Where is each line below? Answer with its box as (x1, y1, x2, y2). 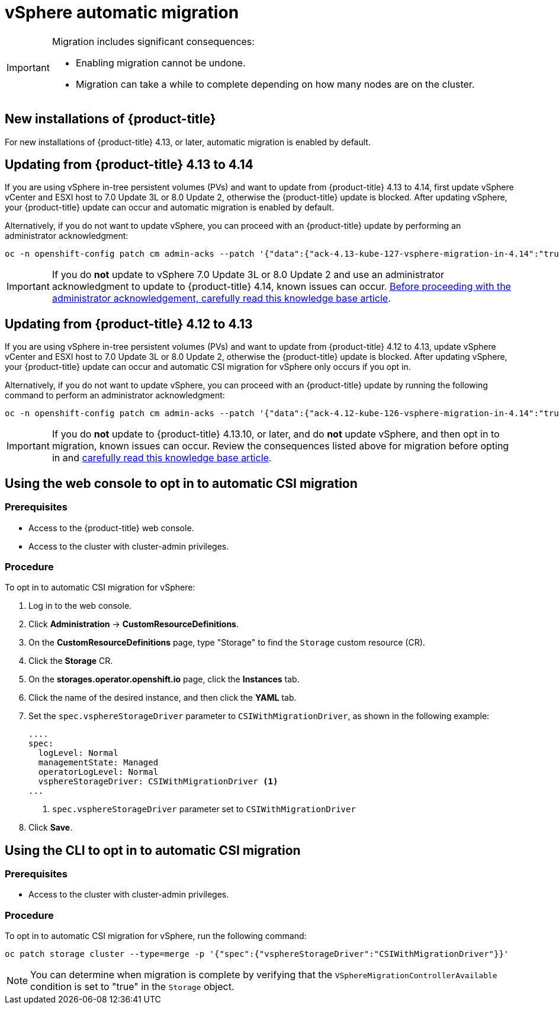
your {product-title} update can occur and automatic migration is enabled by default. (5, 202, 335, 213)
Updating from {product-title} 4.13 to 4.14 (5, 157, 253, 173)
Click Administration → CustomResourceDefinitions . (28, 619, 239, 630)
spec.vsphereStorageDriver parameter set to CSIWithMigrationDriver (52, 804, 356, 815)
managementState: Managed (38, 758, 159, 768)
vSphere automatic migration (5, 2, 239, 23)
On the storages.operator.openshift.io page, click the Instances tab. (28, 674, 300, 685)
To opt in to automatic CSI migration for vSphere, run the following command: (5, 931, 307, 941)
